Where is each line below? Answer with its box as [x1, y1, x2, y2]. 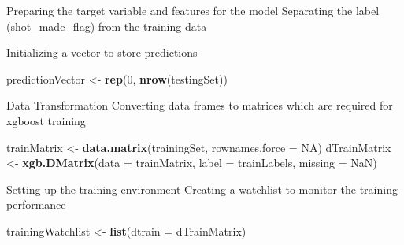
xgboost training [6, 112, 86, 128]
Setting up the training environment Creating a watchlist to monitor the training [6, 180, 398, 197]
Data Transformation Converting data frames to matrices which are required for [6, 97, 393, 113]
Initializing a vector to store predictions [6, 44, 198, 61]
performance [6, 196, 66, 213]
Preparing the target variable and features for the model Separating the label [6, 2, 380, 18]
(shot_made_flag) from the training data [6, 17, 207, 34]
